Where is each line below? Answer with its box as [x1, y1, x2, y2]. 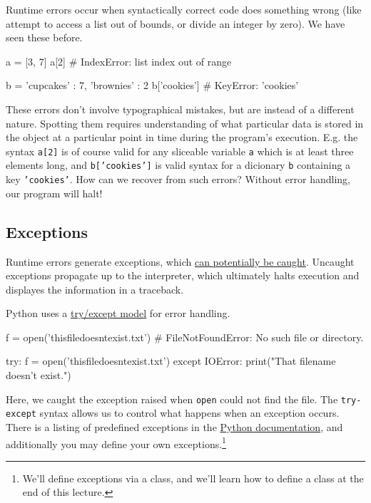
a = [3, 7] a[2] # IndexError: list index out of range [6, 53, 232, 68]
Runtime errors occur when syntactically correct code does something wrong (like [6, 2, 362, 16]
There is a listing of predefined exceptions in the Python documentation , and [6, 419, 343, 434]
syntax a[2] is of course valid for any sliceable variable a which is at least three [6, 143, 354, 158]
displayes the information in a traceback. [6, 281, 184, 296]
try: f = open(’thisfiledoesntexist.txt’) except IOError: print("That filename [6, 353, 336, 368]
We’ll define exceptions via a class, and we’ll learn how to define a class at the [22, 470, 364, 485]
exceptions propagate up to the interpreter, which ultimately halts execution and [6, 268, 360, 283]
